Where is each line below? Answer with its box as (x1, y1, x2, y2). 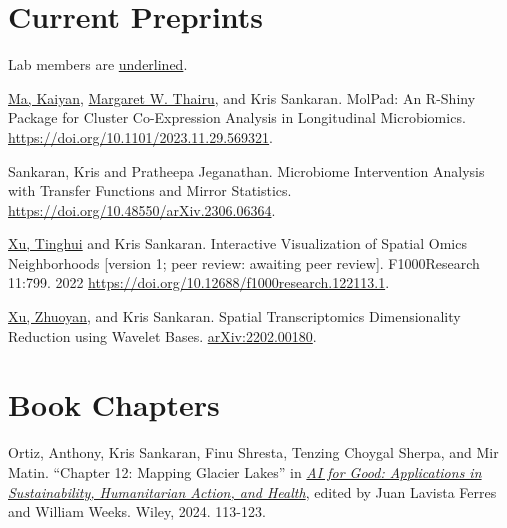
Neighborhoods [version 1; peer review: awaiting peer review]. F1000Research (8, 252, 480, 273)
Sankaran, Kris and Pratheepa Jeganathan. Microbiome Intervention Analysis (8, 160, 485, 181)
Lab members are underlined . (8, 54, 188, 75)
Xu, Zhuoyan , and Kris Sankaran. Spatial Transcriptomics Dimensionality (8, 306, 461, 327)
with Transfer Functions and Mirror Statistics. (8, 180, 292, 201)
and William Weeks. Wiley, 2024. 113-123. (8, 501, 266, 522)
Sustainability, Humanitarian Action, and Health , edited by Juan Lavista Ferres (8, 481, 497, 502)
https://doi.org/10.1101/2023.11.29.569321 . (8, 126, 274, 147)
